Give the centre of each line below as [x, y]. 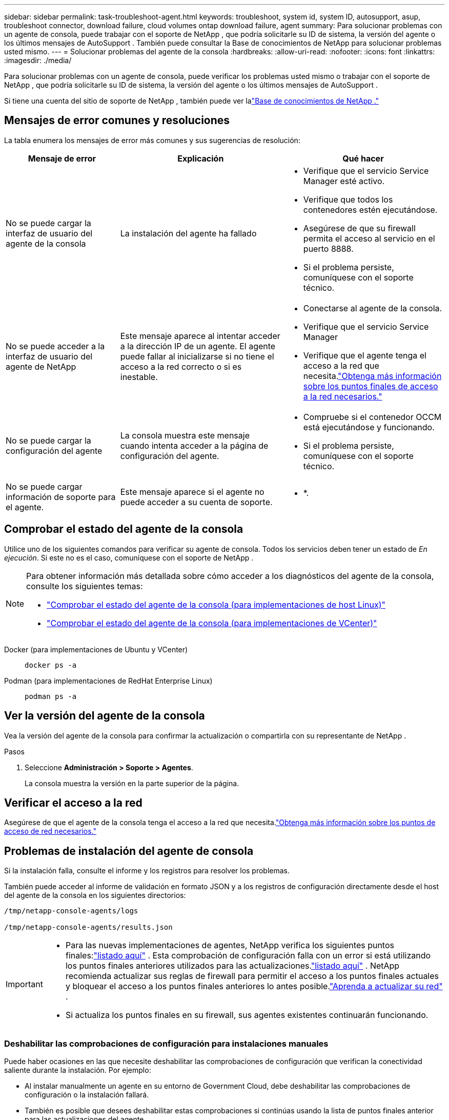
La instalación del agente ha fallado [188, 233]
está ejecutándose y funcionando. [369, 427]
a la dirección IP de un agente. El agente [198, 346]
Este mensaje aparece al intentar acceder [200, 336]
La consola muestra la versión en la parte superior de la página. [132, 783]
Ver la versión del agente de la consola [105, 716]
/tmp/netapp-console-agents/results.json [88, 927]
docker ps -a [51, 665]
